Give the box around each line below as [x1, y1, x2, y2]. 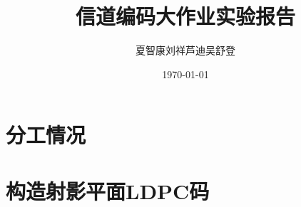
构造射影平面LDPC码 [6, 176, 210, 205]
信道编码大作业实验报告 [75, 1, 295, 31]
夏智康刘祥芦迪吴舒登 [136, 43, 235, 58]
